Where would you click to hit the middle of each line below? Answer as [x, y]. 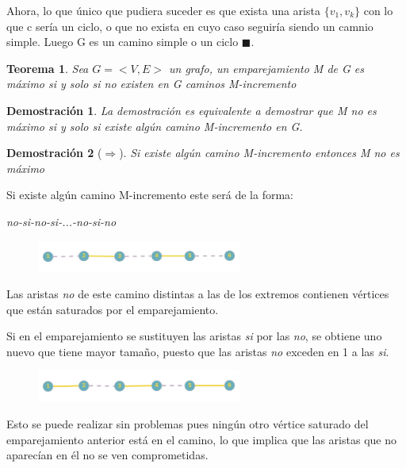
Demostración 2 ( [54, 153]
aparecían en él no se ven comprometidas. [107, 455]
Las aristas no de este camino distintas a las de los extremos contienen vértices [198, 294]
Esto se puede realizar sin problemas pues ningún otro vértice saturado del [188, 423]
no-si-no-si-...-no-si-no [61, 221]
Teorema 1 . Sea [48, 68]
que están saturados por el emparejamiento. [113, 309]
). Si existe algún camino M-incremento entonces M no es [259, 153]
